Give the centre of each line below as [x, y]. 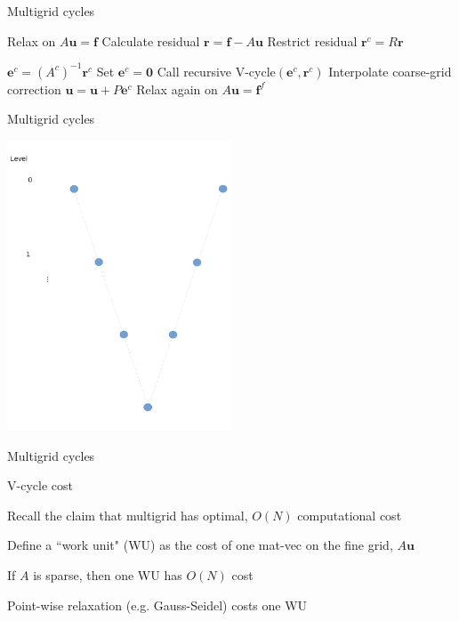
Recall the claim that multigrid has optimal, [128, 515]
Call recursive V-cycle [216, 71]
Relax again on [177, 89]
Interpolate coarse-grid [390, 71]
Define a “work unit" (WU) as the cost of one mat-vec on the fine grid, [200, 545]
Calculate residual [151, 40]
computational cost [350, 515]
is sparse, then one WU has [108, 575]
